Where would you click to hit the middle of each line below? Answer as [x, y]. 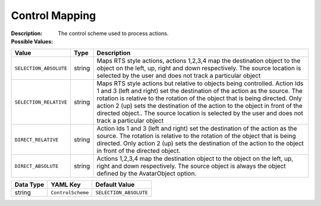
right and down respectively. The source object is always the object [191, 166]
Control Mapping [53, 15]
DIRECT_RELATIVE [37, 140]
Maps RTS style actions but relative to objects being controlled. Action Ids [200, 83]
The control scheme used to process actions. [113, 33]
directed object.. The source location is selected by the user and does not [200, 113]
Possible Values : [32, 41]
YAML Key [66, 185]
